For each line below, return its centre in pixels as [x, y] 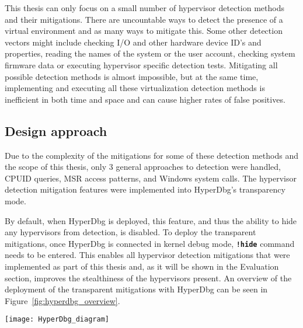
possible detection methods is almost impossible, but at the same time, [132, 76]
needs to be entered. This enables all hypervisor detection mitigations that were [147, 255]
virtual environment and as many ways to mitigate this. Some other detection [144, 31]
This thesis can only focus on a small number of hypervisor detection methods [144, 8]
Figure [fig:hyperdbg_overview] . [62, 300]
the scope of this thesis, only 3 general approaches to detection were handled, [143, 167]
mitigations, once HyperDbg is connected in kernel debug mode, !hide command [150, 243]
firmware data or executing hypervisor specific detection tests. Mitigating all [141, 64]
